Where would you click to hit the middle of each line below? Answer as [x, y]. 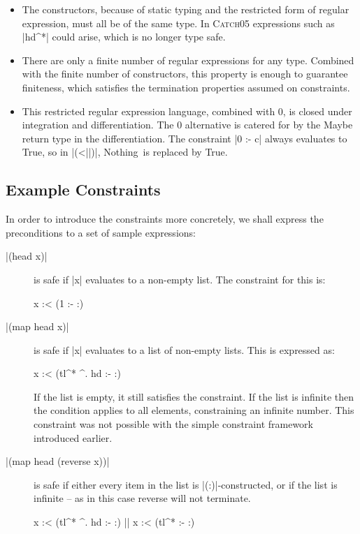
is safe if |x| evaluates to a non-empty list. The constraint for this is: [180, 279]
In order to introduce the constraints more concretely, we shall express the [165, 219]
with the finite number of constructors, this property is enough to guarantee [185, 74]
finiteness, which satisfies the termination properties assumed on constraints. [186, 87]
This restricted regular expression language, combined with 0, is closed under [187, 111]
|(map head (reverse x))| [58, 461]
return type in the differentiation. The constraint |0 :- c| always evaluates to [185, 138]
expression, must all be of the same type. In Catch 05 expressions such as [178, 23]
